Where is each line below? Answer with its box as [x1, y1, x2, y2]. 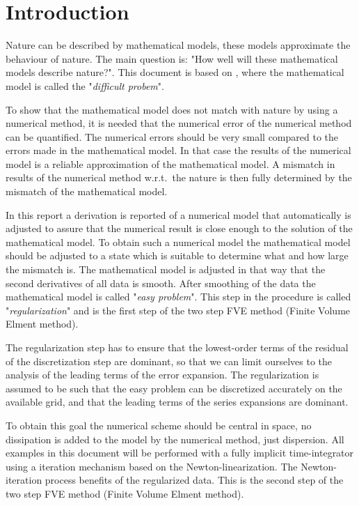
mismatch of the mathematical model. [6, 184, 168, 199]
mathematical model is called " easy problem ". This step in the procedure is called [6, 289, 351, 304]
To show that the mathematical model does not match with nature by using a [6, 102, 338, 116]
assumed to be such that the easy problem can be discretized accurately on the [6, 381, 342, 395]
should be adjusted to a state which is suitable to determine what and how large [6, 248, 349, 263]
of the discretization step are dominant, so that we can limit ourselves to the [6, 353, 333, 368]
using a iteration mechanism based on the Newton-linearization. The [6, 459, 298, 473]
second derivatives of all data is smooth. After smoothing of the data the [6, 275, 316, 290]
